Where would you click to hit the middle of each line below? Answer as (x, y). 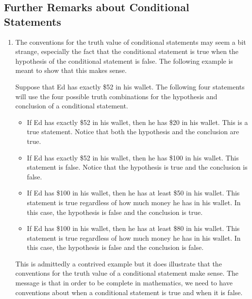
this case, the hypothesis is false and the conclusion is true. (115, 212)
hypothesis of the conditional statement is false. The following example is (124, 61)
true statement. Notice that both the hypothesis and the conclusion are (133, 132)
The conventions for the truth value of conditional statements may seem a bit (131, 42)
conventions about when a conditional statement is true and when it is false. (129, 292)
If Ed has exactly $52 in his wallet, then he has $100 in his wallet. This (133, 157)
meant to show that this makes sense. (71, 70)
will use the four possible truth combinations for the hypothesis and (116, 96)
